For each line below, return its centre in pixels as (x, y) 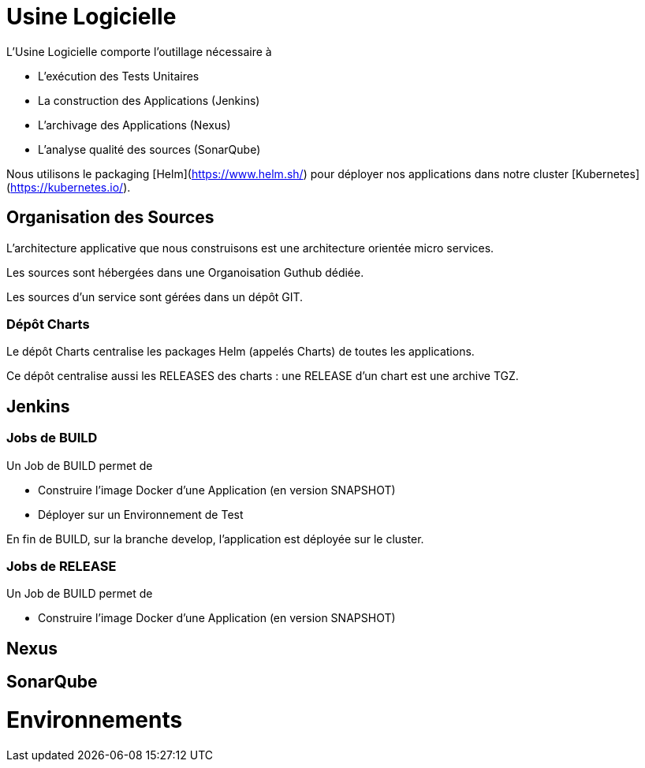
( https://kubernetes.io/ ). (69, 187)
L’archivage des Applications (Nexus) (134, 125)
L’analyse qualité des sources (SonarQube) (149, 149)
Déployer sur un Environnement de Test (141, 514)
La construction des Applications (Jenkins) (149, 100)
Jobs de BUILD (52, 438)
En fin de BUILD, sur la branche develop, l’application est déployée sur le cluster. (215, 539)
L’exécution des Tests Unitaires (119, 76)
